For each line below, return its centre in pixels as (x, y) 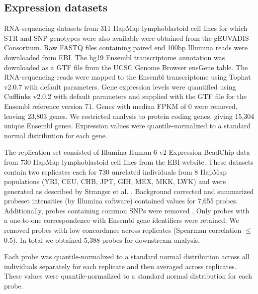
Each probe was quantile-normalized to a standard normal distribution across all (127, 256)
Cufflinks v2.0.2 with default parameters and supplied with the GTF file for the (125, 96)
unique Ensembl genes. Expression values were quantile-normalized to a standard (128, 126)
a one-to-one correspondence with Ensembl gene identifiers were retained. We (122, 220)
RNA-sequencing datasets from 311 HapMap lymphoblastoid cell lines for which (126, 28)
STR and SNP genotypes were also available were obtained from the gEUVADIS (127, 38)
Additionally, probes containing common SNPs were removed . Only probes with (127, 210)
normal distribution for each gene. (56, 135)
